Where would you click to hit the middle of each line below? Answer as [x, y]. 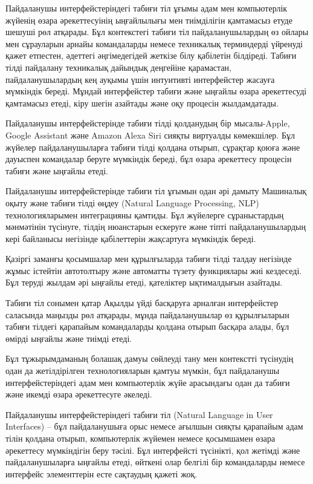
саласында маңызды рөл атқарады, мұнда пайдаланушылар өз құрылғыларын [147, 314]
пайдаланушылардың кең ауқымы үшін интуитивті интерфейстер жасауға [140, 79]
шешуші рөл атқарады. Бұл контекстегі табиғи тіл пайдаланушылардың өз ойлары [157, 32]
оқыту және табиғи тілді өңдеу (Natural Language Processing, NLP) [132, 202]
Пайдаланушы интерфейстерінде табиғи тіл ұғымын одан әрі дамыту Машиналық [156, 191]
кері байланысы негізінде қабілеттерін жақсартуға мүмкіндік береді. [131, 238]
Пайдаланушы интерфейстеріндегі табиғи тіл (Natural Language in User [139, 414]
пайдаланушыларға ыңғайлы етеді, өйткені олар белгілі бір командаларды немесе [155, 462]
